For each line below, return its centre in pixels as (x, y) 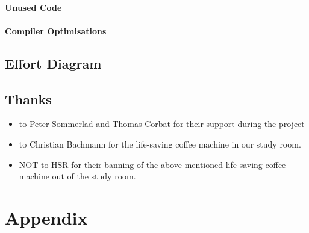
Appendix (46, 217)
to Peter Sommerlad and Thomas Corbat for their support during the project (162, 124)
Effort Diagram (53, 63)
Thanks (28, 98)
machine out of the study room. (77, 176)
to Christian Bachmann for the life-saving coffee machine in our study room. (160, 144)
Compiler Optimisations (56, 30)
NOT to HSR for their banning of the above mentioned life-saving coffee (152, 164)
